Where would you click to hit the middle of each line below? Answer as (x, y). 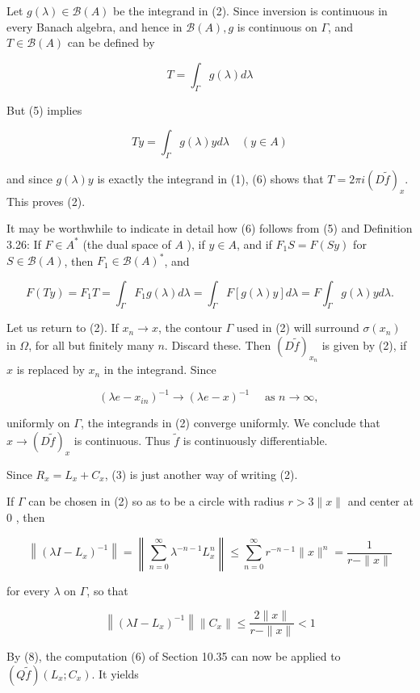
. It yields (115, 673)
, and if (254, 244)
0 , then (26, 517)
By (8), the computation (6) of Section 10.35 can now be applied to (174, 656)
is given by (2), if (364, 345)
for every (28, 590)
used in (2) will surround (298, 328)
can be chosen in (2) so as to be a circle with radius (156, 501)
